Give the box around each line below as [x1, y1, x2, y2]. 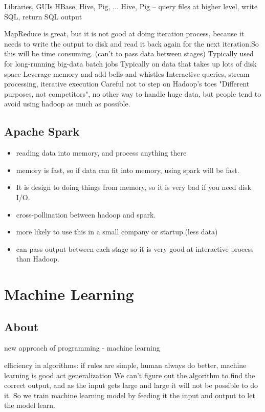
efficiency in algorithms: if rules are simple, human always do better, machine [4, 360, 247, 371]
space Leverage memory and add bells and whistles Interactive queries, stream [4, 68, 250, 79]
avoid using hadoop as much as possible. [4, 98, 130, 109]
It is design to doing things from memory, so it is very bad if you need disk [16, 182, 251, 192]
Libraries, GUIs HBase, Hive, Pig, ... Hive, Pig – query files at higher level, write [4, 1, 258, 11]
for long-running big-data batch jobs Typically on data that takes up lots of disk [4, 58, 257, 69]
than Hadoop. [16, 253, 59, 264]
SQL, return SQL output [4, 11, 82, 21]
